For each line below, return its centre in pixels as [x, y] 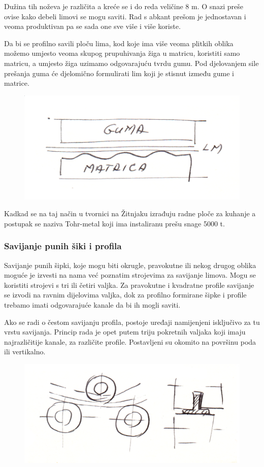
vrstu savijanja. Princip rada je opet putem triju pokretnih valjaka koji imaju [125, 332]
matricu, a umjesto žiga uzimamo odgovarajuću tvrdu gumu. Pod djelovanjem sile [131, 63]
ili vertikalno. [25, 352]
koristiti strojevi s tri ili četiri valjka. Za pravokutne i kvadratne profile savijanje [129, 285]
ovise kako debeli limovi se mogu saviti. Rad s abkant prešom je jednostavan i [125, 16]
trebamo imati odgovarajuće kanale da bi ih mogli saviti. [92, 305]
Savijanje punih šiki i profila [63, 246]
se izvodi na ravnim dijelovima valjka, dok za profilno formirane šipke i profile [125, 295]
